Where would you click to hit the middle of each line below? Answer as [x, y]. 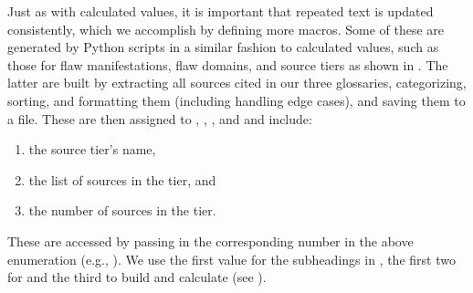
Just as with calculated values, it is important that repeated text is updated [221, 11]
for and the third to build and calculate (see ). [137, 277]
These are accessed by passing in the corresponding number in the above [210, 241]
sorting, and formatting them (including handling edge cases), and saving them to [236, 100]
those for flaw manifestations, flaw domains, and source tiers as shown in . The [228, 64]
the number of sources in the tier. [122, 210]
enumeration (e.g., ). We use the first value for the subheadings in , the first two [231, 259]
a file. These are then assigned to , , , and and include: [160, 118]
